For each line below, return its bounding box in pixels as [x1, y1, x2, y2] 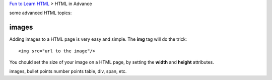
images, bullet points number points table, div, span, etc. [9, 68, 127, 74]
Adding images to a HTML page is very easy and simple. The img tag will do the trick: [9, 36, 187, 42]
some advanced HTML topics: [9, 10, 72, 16]
